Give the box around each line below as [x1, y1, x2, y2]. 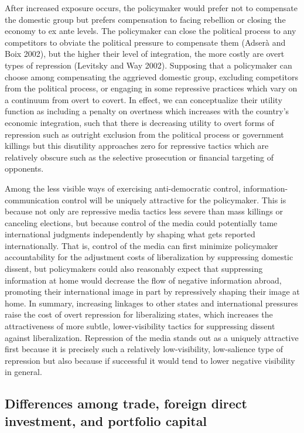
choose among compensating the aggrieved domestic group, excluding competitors [5, 70, 298, 83]
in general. [5, 366, 42, 378]
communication [5, 193, 59, 206]
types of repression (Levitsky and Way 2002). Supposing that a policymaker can [5, 59, 292, 71]
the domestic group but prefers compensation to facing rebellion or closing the [5, 13, 286, 25]
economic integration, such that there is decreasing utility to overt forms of [5, 116, 274, 128]
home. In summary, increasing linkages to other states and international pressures [5, 296, 298, 309]
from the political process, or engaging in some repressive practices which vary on [5, 82, 298, 94]
